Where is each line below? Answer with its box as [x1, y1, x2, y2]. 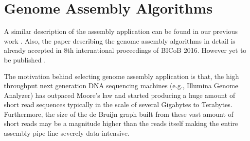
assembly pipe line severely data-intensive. [4, 128, 130, 138]
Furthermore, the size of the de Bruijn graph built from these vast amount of [4, 109, 233, 119]
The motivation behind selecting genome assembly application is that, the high [4, 71, 239, 81]
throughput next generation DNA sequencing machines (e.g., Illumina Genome [4, 80, 238, 91]
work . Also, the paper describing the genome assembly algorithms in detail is [4, 35, 235, 46]
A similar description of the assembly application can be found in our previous [4, 26, 238, 36]
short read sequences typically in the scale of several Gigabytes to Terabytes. [4, 99, 232, 110]
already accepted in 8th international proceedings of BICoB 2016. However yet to [4, 45, 247, 55]
